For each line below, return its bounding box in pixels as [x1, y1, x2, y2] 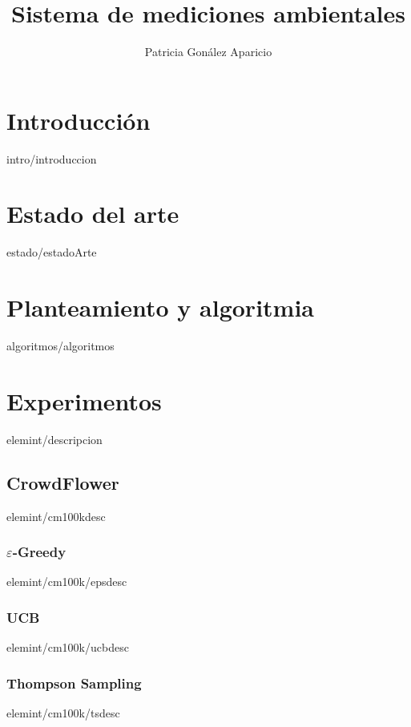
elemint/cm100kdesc [6, 507, 106, 524]
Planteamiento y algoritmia [6, 291, 314, 324]
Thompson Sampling [6, 672, 142, 693]
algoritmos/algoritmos [6, 337, 115, 354]
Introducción [6, 103, 151, 136]
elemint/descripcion [6, 430, 103, 447]
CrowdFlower [6, 470, 119, 495]
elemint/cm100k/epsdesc [6, 573, 127, 590]
